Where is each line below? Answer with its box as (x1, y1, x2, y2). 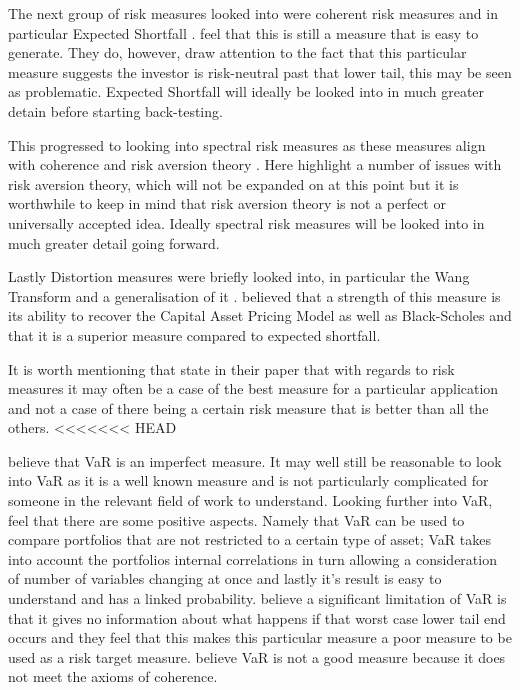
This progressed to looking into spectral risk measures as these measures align (8, 134, 486, 155)
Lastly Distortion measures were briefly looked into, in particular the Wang (8, 266, 470, 287)
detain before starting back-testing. (8, 100, 223, 121)
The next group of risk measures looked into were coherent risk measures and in (8, 3, 498, 23)
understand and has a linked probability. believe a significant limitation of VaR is (8, 588, 507, 609)
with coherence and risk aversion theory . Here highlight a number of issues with (8, 154, 502, 175)
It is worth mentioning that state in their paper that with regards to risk (8, 358, 455, 379)
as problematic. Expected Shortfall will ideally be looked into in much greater (8, 81, 485, 102)
